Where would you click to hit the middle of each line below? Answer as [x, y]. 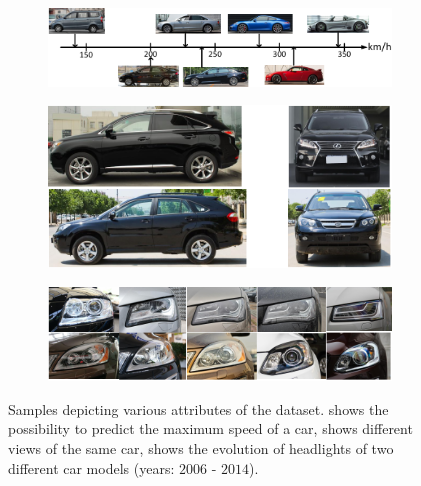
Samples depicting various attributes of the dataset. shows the [198, 408]
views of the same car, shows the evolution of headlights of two [201, 447]
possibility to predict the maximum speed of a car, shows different [210, 428]
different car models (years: [91, 467]
